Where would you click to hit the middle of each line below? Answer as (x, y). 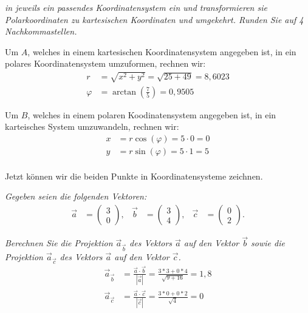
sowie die (268, 243)
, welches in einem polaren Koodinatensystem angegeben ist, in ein (152, 114)
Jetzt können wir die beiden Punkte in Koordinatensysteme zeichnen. (134, 176)
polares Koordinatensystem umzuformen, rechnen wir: (105, 63)
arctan (124, 92)
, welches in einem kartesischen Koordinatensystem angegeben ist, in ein (162, 51)
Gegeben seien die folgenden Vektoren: (76, 196)
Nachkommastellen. (41, 31)
